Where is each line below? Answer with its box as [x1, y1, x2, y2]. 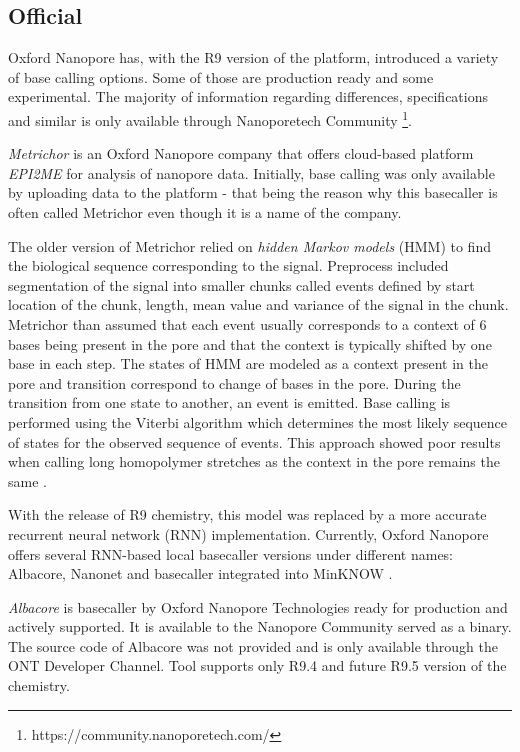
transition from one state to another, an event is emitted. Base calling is [8, 392, 451, 413]
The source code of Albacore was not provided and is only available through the [8, 635, 498, 656]
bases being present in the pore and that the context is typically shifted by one [8, 333, 492, 354]
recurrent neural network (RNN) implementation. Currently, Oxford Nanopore [8, 523, 489, 544]
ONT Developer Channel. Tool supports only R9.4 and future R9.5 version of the [8, 655, 507, 676]
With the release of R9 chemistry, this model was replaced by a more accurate [8, 504, 487, 525]
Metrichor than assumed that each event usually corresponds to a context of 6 [8, 313, 487, 334]
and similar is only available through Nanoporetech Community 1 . [8, 106, 412, 130]
